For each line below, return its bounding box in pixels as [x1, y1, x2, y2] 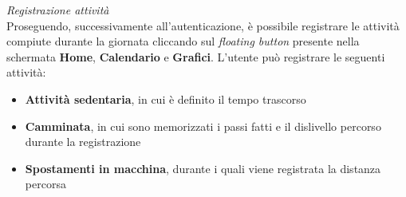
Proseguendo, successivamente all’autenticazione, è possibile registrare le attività [6, 17, 400, 33]
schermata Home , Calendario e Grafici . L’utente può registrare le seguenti [6, 48, 385, 65]
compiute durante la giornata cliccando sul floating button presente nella [6, 33, 360, 49]
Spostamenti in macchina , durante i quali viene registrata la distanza [25, 160, 381, 176]
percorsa [25, 175, 66, 192]
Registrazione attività [6, 2, 109, 18]
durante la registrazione [25, 133, 141, 150]
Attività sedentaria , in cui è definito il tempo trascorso [25, 90, 306, 107]
